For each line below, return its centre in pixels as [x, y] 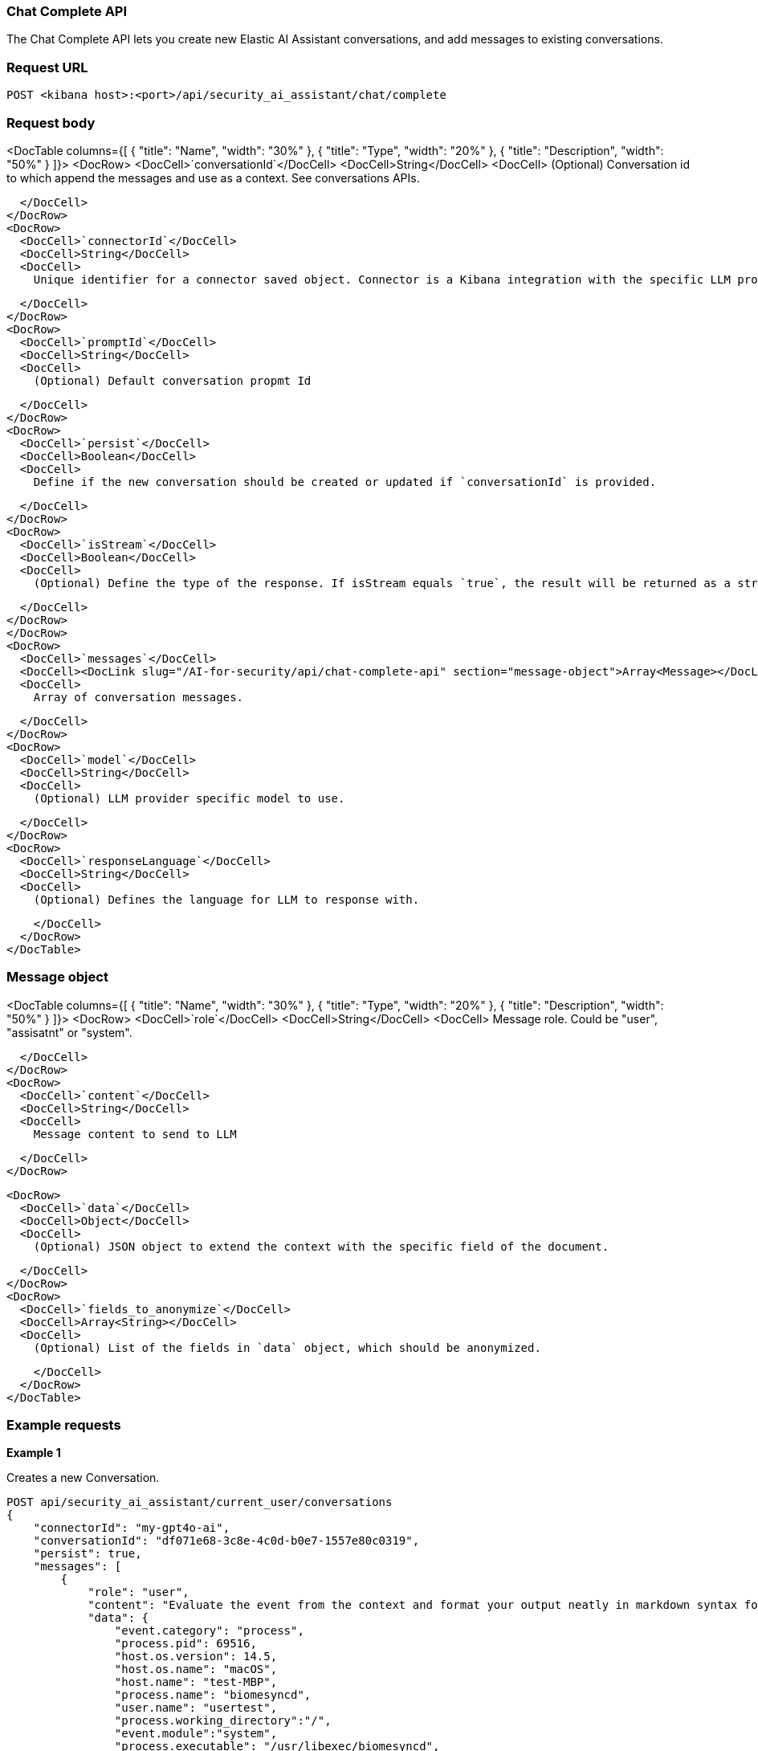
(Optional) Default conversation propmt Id [172, 380]
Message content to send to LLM [135, 1134]
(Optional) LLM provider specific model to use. [189, 798]
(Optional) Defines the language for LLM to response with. [226, 899]
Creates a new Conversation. [83, 1478]
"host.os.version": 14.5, [196, 1657]
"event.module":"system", [196, 1734]
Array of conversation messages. [139, 697]
